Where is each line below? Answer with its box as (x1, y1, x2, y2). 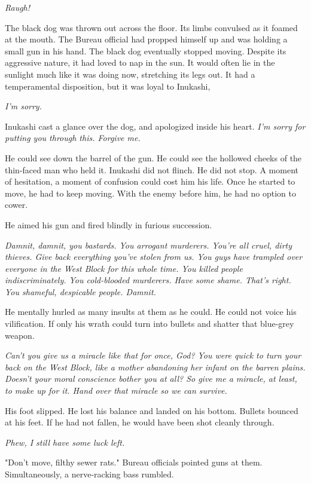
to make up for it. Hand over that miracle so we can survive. (5, 384, 227, 397)
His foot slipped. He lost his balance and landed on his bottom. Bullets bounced (5, 404, 298, 416)
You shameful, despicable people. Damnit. (5, 285, 156, 298)
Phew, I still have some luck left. (5, 436, 125, 448)
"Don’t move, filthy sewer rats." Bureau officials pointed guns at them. (5, 456, 263, 468)
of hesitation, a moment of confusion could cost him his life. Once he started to (5, 175, 295, 188)
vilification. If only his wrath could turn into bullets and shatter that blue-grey (5, 317, 294, 330)
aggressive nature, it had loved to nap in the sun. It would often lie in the (5, 56, 275, 69)
